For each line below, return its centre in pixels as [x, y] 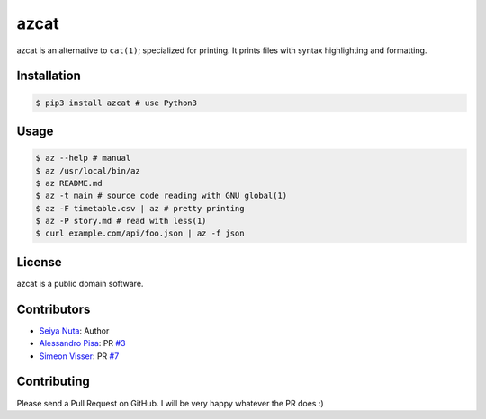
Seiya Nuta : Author [74, 330]
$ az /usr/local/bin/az [88, 170]
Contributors [54, 309]
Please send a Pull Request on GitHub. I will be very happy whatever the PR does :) [170, 403]
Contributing [53, 382]
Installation [49, 76]
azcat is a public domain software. [80, 283]
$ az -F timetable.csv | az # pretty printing [140, 208]
